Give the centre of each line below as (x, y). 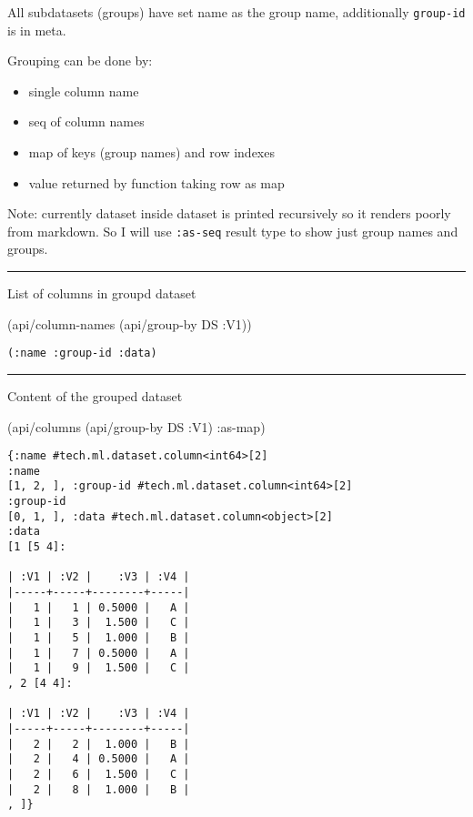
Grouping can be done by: (80, 61)
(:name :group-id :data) (82, 353)
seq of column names (86, 121)
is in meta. (37, 30)
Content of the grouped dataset (95, 395)
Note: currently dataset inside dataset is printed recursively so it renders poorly (229, 213)
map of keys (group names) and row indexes (151, 152)
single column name (84, 91)
